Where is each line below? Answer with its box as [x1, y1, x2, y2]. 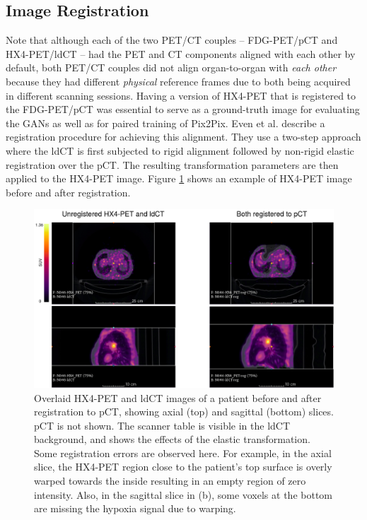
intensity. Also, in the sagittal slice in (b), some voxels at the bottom [34, 487, 332, 502]
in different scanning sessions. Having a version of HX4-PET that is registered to [6, 88, 356, 102]
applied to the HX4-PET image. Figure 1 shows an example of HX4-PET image [6, 171, 352, 186]
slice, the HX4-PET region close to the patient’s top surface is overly [34, 459, 332, 474]
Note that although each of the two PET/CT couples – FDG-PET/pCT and [6, 32, 338, 47]
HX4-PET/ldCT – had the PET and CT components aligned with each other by [6, 46, 356, 61]
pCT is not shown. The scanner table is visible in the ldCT [34, 418, 291, 432]
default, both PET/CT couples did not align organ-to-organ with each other [6, 60, 337, 75]
